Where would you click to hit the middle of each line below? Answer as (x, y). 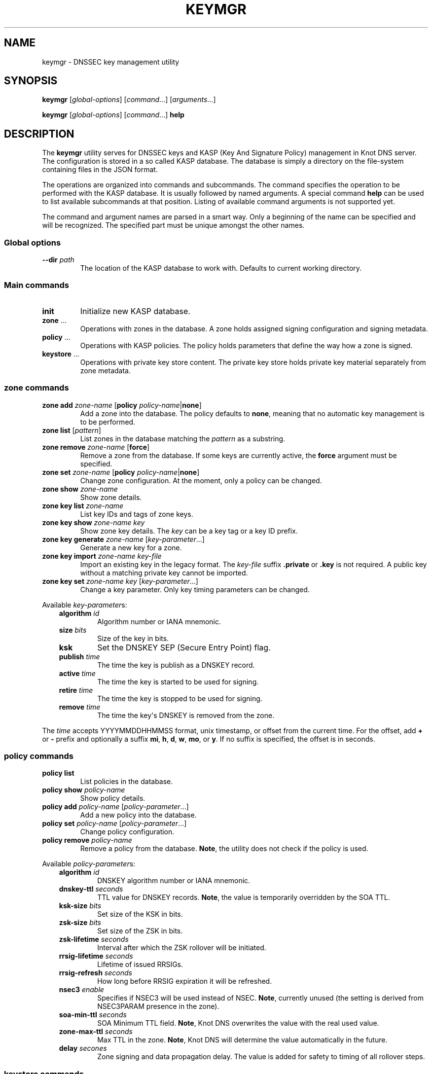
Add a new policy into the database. (138, 815)
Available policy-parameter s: (89, 864)
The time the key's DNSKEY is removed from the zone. (186, 715)
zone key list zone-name (83, 505)
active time (77, 673)
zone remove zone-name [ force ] (96, 447)
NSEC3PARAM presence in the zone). (158, 1006)
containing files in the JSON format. (100, 170)
